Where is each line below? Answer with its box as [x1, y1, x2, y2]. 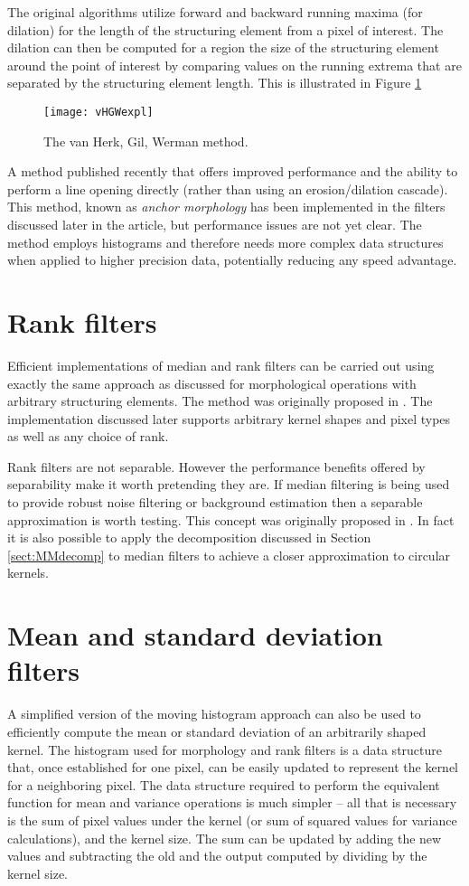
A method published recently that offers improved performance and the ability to [7, 162, 458, 181]
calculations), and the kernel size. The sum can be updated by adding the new [7, 828, 442, 847]
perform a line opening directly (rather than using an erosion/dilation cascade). [7, 179, 448, 198]
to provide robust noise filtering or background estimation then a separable [7, 493, 423, 512]
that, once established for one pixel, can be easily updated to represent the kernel [7, 758, 459, 777]
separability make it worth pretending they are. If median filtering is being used [7, 475, 450, 494]
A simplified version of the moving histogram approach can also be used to [7, 704, 421, 723]
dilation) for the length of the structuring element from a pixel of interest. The [7, 20, 444, 39]
